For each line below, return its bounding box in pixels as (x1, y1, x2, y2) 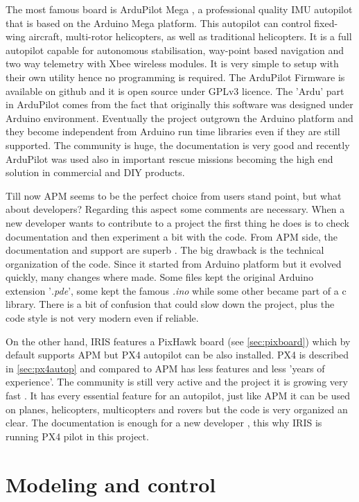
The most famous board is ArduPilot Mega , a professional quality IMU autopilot (6, 2, 353, 16)
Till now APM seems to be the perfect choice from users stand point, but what (6, 188, 342, 202)
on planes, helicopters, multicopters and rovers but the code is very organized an (6, 401, 348, 416)
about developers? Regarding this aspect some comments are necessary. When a (6, 202, 345, 216)
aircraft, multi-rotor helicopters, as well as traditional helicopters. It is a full (28, 29, 352, 44)
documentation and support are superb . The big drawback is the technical (6, 243, 324, 257)
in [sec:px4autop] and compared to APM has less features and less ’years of (6, 361, 325, 375)
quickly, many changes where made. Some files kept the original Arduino (6, 270, 313, 284)
